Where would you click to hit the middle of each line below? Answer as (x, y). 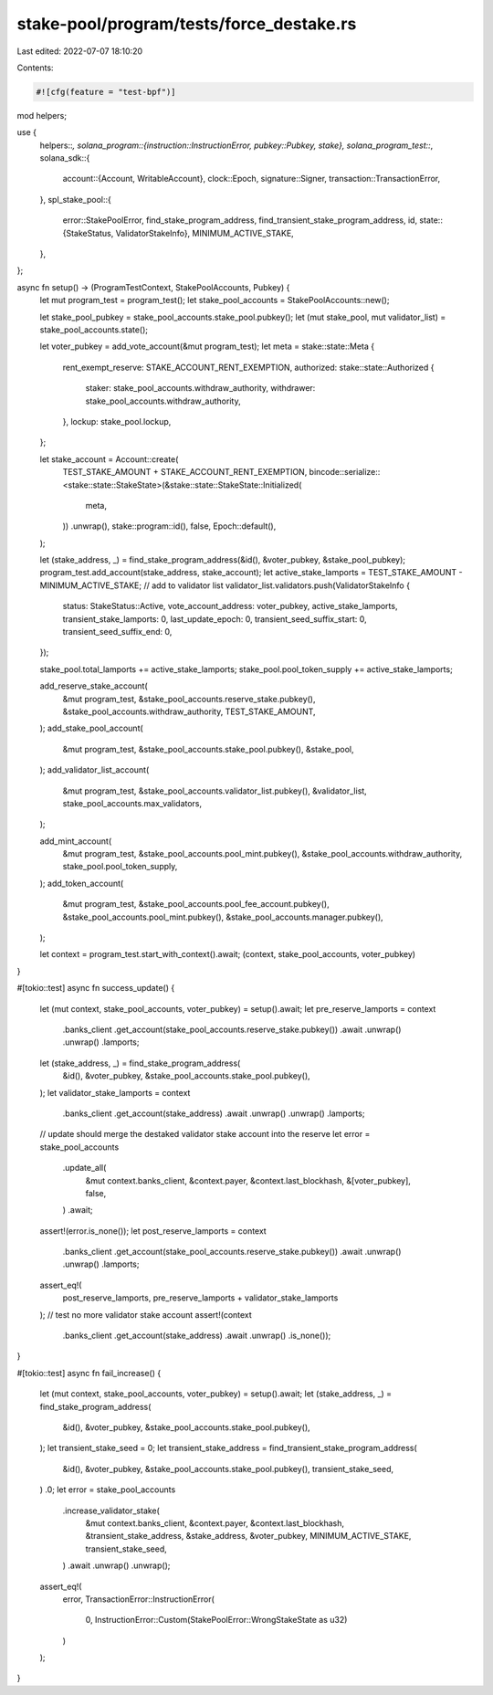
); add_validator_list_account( (94, 770)
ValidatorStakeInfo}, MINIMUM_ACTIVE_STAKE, (205, 233)
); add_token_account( (82, 883)
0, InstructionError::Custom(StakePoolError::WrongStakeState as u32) (216, 1620)
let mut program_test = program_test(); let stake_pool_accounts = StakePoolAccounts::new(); (215, 300)
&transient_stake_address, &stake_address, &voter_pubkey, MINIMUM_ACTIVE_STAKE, (248, 1536)
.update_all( (84, 1168)
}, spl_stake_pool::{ (75, 199)
